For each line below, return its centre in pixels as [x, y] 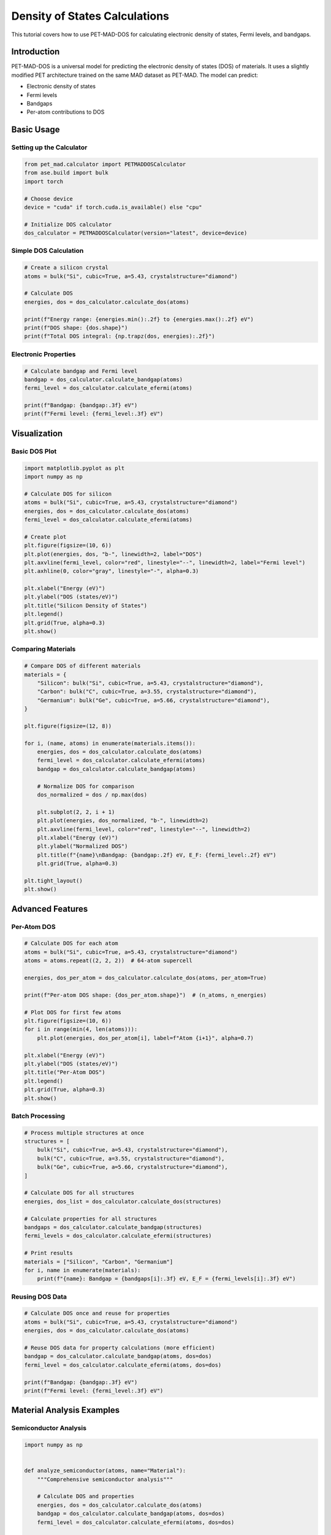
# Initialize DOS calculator [68, 224]
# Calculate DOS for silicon [68, 494]
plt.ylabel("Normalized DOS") [82, 846]
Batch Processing [38, 1116]
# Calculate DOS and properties [86, 1496]
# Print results [49, 1253]
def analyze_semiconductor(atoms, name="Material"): [105, 1471]
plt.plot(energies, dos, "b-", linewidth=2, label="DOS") [113, 554]
